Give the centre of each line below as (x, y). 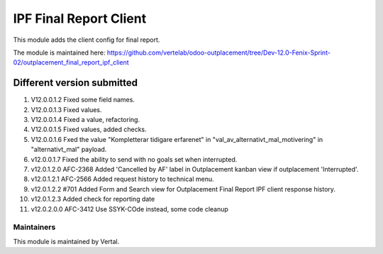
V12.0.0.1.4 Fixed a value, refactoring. (85, 120)
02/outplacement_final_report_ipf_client (71, 62)
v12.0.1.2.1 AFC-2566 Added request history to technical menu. (122, 179)
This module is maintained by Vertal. (66, 241)
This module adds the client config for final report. (87, 40)
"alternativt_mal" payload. (69, 150)
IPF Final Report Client (80, 18)
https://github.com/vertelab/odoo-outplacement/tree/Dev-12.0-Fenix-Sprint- (219, 53)
